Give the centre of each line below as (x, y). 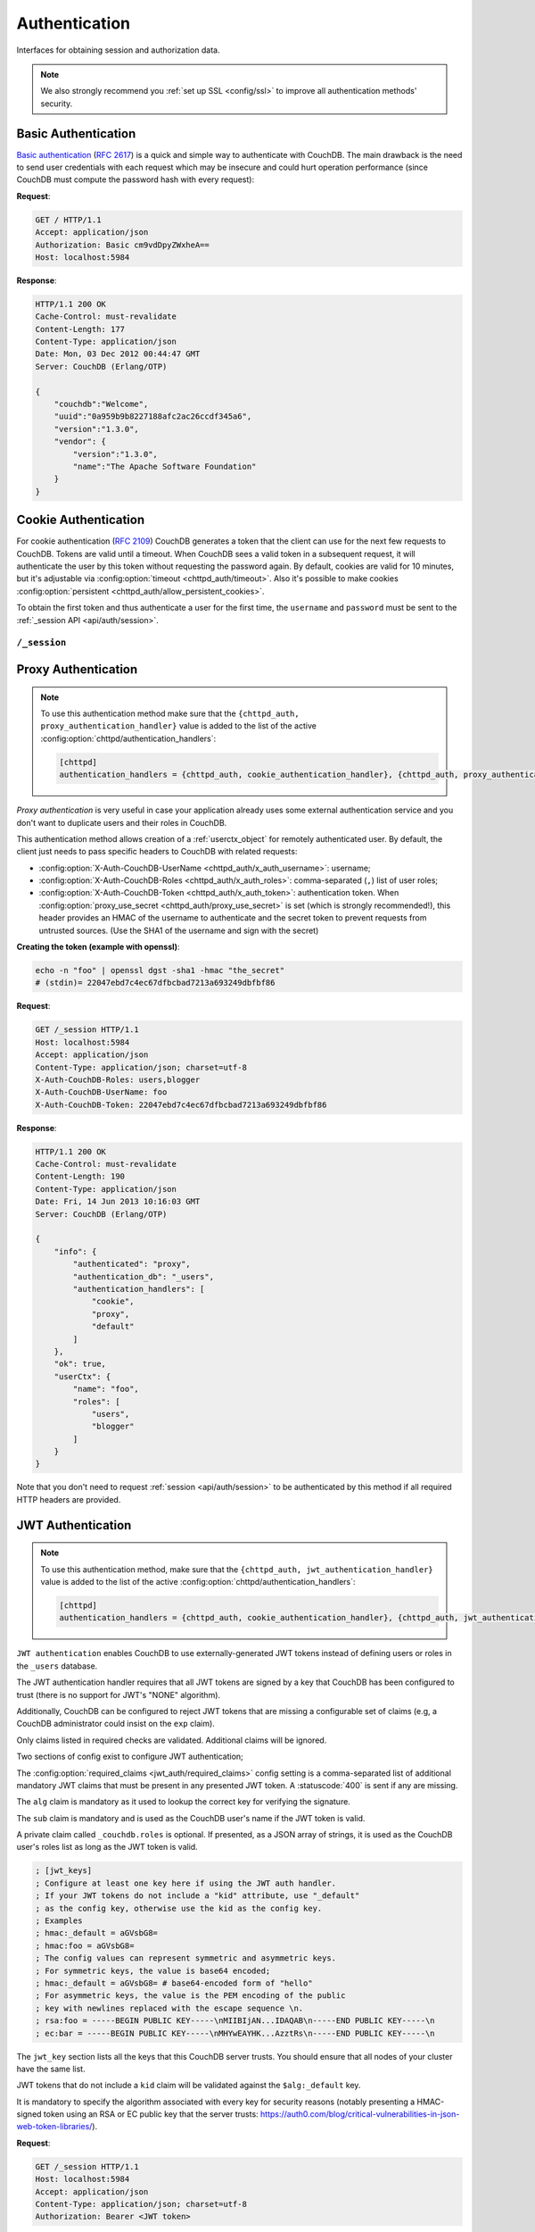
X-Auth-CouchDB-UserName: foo (101, 1092)
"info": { (75, 1251)
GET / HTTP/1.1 (68, 220)
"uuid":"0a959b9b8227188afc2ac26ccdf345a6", (153, 416)
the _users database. (57, 1666)
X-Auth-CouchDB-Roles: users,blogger (118, 1079)
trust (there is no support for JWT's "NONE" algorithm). (119, 1695)
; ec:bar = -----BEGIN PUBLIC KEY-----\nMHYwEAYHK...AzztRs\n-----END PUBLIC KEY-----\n (235, 2033)
